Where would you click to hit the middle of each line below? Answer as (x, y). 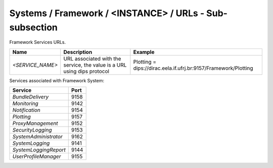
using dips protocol (86, 71)
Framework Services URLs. (38, 42)
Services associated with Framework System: (57, 80)
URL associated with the (92, 59)
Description (78, 52)
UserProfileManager (37, 156)
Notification (26, 110)
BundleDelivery (31, 97)
